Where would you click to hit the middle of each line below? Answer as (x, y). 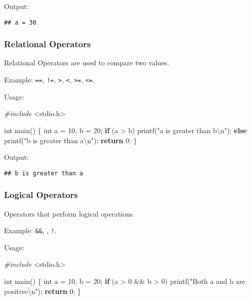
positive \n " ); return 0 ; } (43, 291)
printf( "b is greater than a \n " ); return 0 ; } (71, 140)
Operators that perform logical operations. (70, 213)
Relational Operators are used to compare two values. (87, 63)
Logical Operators (41, 195)
